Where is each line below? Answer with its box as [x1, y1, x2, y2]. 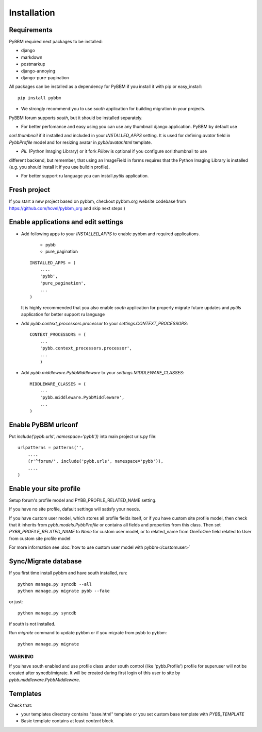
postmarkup [21, 61, 46, 67]
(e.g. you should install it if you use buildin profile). [9, 164, 110, 170]
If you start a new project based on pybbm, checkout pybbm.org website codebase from [9, 198, 186, 204]
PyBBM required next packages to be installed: [9, 39, 103, 45]
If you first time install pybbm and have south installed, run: [9, 570, 128, 576]
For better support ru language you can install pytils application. [21, 173, 149, 179]
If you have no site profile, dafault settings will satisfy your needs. [9, 506, 140, 512]
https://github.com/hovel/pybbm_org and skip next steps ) [9, 205, 126, 211]
